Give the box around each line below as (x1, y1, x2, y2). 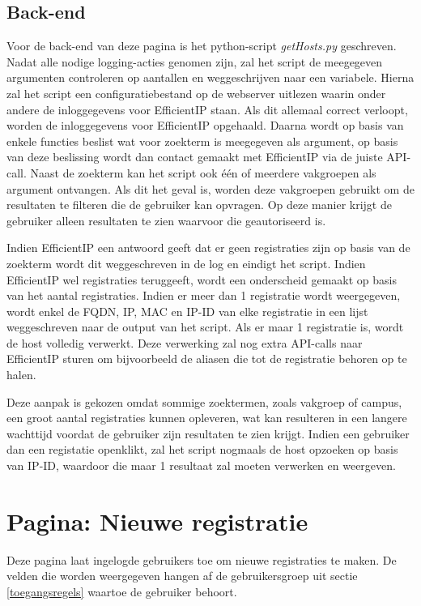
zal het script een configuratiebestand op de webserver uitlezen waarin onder (6, 84, 386, 101)
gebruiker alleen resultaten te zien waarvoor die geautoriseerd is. (6, 211, 326, 228)
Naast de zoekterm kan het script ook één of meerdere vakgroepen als (30, 164, 376, 181)
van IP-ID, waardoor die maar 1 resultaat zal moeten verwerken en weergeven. (6, 457, 396, 474)
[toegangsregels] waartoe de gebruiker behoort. (6, 583, 237, 600)
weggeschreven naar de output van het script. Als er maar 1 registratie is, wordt (6, 318, 404, 335)
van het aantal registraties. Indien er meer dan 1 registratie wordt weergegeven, (6, 287, 401, 304)
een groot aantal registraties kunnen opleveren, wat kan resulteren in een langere (6, 409, 407, 426)
